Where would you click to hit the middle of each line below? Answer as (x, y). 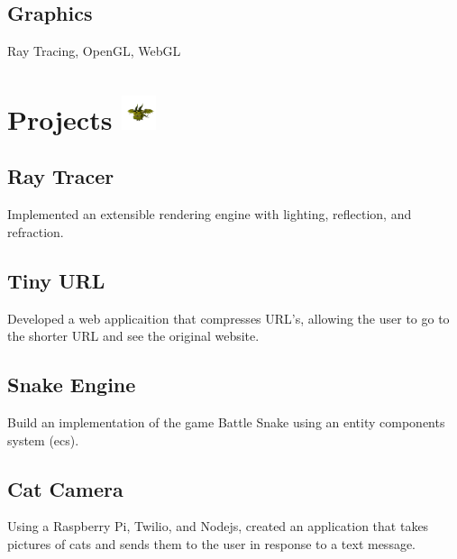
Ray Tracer (61, 176)
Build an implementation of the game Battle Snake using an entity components (226, 422)
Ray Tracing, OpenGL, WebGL (94, 51)
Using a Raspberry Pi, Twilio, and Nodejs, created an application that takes (218, 526)
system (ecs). (43, 440)
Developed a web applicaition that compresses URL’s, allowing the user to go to (228, 318)
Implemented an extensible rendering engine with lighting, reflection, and (210, 214)
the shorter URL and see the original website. (133, 336)
